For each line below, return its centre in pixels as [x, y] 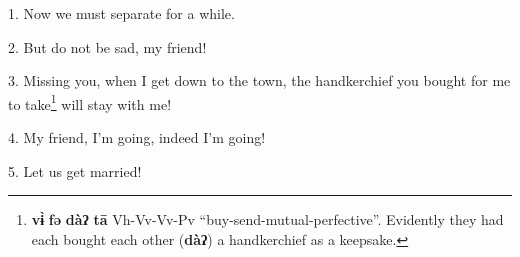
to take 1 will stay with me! [90, 102]
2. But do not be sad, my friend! [107, 46]
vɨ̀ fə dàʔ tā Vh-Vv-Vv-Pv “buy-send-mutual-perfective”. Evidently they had [267, 219]
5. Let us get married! [75, 170]
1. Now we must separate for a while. [121, 13]
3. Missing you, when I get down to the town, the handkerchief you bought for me [259, 80]
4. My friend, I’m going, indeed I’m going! [137, 137]
